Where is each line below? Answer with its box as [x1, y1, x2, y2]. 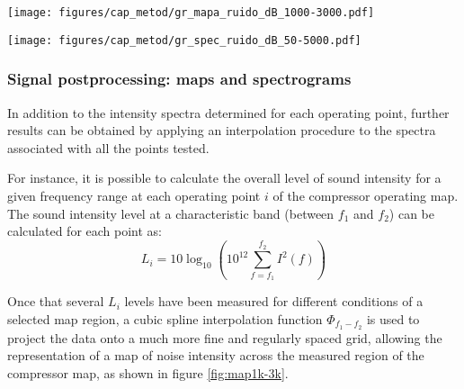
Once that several [7, 292, 104, 311]
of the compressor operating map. [272, 185, 459, 204]
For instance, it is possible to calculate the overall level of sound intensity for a [7, 168, 442, 187]
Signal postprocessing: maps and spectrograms [7, 68, 352, 90]
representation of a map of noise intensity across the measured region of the [7, 346, 424, 365]
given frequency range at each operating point [7, 185, 261, 204]
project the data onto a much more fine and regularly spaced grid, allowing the [7, 328, 442, 347]
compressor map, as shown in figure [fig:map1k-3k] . [7, 363, 289, 382]
